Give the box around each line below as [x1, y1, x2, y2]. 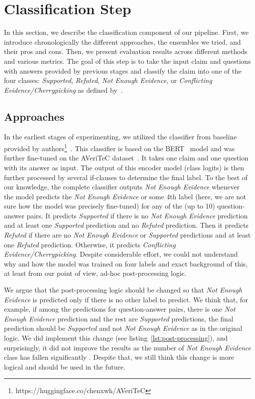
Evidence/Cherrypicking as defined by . [4, 84, 123, 95]
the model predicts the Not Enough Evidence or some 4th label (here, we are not [4, 191, 247, 201]
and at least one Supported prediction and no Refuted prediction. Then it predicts [4, 220, 249, 230]
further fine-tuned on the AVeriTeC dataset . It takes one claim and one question [4, 153, 249, 163]
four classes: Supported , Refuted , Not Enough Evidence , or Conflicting [4, 75, 212, 85]
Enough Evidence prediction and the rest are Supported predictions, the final [4, 313, 233, 323]
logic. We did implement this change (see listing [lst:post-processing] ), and [4, 333, 228, 343]
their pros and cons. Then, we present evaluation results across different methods [4, 46, 248, 56]
